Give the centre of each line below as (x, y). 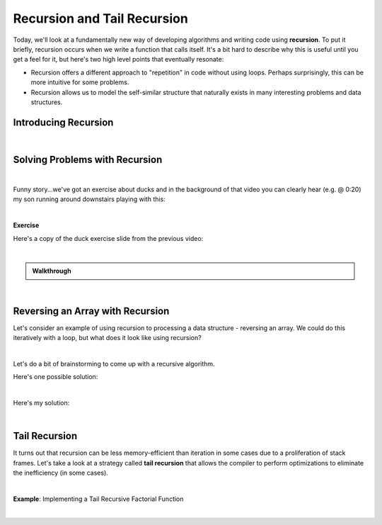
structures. (47, 102)
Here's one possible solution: (56, 377)
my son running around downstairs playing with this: (89, 199)
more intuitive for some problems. (80, 82)
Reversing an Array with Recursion (91, 311)
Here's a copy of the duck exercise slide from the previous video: (108, 238)
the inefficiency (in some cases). (61, 473)
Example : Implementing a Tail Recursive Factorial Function (98, 499)
